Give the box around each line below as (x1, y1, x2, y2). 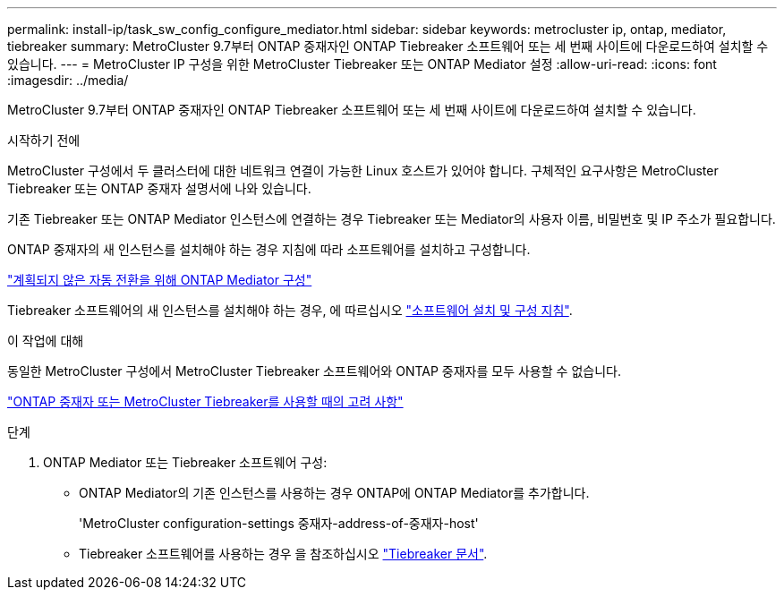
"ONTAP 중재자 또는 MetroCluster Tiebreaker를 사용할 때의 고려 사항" (7, 394, 404, 409)
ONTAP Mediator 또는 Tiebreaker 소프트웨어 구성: (43, 455, 328, 470)
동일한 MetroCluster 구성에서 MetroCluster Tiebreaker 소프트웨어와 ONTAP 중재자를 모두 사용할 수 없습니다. (7, 363, 621, 379)
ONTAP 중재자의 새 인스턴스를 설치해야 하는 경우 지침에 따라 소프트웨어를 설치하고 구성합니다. (7, 242, 531, 257)
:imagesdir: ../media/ (7, 72, 129, 88)
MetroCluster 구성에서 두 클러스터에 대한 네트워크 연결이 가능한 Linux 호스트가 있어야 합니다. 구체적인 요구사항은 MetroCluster (7, 163, 719, 178)
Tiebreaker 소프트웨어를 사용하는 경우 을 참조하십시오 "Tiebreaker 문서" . (79, 546, 488, 561)
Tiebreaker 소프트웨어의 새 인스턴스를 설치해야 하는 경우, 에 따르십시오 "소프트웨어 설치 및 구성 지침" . (7, 303, 573, 318)
